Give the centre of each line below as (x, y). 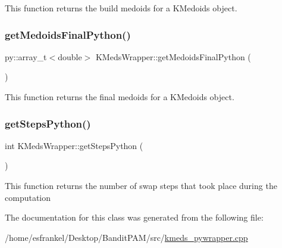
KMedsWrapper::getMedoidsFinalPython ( (173, 56)
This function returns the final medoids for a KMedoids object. (120, 97)
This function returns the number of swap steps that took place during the (141, 185)
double (70, 56)
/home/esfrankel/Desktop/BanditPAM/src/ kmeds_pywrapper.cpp (126, 237)
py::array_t (26, 56)
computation (28, 197)
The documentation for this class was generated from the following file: (134, 217)
